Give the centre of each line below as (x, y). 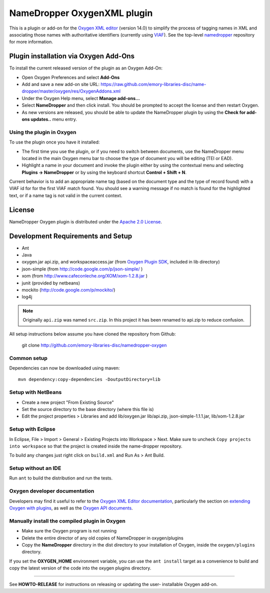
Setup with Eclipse (32, 429)
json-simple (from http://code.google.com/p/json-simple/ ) (82, 269)
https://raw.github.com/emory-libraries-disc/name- (153, 84)
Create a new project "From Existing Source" (68, 402)
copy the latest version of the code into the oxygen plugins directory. (80, 568)
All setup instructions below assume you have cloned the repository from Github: (92, 334)
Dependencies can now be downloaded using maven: (64, 368)
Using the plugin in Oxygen (43, 132)
